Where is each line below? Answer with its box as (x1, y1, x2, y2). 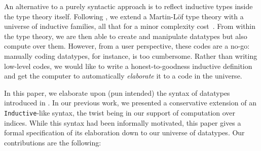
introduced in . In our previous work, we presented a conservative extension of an (4, 97, 256, 108)
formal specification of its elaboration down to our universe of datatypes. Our (4, 127, 245, 138)
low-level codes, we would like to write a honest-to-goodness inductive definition (4, 60, 252, 71)
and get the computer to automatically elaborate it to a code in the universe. (4, 70, 242, 81)
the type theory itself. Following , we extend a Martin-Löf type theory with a (4, 11, 244, 21)
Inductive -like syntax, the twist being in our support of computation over (4, 107, 236, 118)
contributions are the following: (4, 137, 101, 147)
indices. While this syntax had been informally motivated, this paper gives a (4, 117, 241, 128)
